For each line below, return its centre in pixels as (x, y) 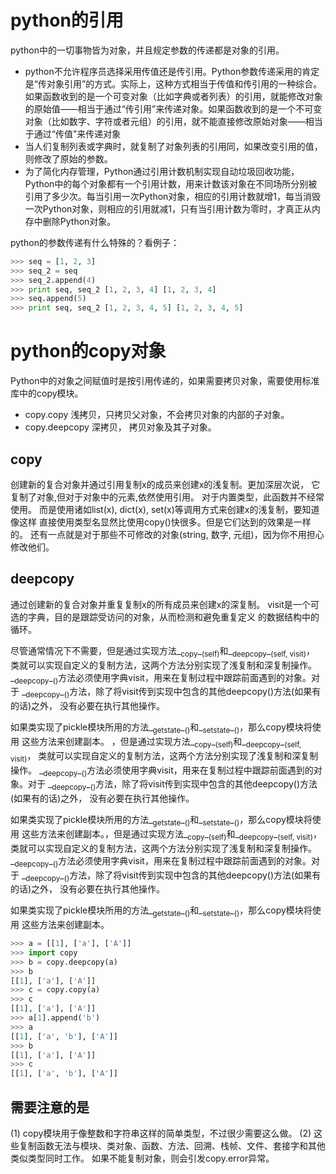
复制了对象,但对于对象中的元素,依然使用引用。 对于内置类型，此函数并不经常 (167, 497)
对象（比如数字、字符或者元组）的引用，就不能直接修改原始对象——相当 (173, 121)
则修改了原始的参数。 (68, 158)
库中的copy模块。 (47, 393)
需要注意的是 (50, 1107)
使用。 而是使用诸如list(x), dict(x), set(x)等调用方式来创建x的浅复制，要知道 (165, 509)
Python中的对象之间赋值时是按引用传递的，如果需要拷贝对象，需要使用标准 (165, 381)
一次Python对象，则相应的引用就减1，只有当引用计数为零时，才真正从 (168, 208)
